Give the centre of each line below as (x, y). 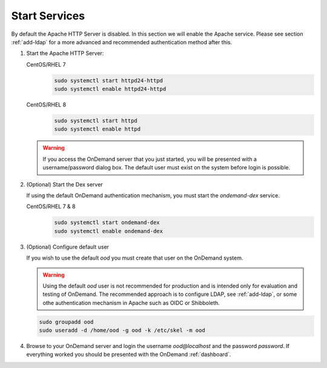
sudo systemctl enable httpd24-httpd (110, 89)
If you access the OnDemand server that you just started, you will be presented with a (150, 159)
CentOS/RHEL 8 (46, 105)
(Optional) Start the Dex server (64, 184)
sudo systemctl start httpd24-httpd (109, 80)
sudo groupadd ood (66, 322)
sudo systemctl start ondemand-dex (107, 223)
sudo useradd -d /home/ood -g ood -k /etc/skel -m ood (122, 330)
